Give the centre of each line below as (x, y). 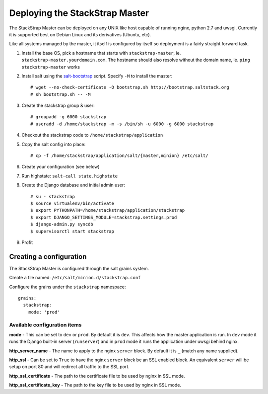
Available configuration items (45, 324)
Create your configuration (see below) (61, 167)
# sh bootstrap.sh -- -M (61, 94)
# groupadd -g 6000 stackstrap (68, 117)
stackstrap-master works (51, 67)
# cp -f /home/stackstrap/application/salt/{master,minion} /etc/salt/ (119, 156)
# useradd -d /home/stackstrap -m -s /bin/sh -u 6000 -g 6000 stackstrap (122, 124)
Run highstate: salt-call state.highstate (70, 176)
